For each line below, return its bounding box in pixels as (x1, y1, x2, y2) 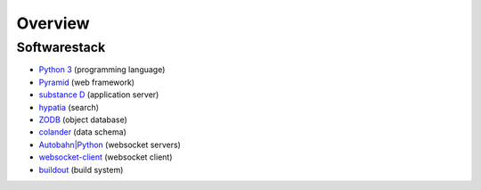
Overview (16, 13, 90, 33)
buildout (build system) (38, 164, 124, 175)
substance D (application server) (38, 89, 159, 100)
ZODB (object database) (38, 114, 128, 125)
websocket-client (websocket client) (38, 152, 173, 162)
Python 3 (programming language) (38, 64, 166, 75)
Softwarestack (16, 39, 106, 55)
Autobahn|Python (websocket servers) (38, 139, 182, 150)
